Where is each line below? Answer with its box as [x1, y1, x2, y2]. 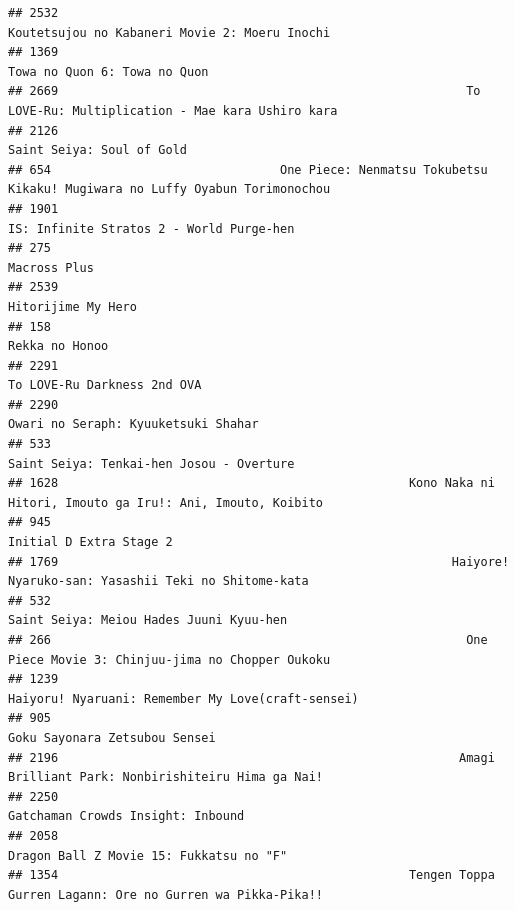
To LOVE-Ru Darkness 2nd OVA [8, 378, 202, 393]
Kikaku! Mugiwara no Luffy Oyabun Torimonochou [8, 182, 331, 197]
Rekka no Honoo [8, 339, 109, 354]
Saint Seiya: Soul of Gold [8, 143, 187, 158]
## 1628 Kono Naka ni [8, 476, 495, 491]
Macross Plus [8, 260, 94, 275]
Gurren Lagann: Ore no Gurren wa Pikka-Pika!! [8, 887, 323, 902]
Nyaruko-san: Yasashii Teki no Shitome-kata [8, 574, 309, 589]
